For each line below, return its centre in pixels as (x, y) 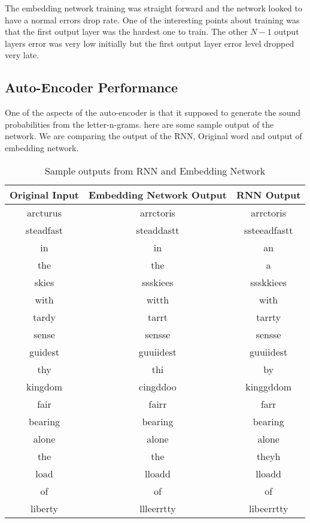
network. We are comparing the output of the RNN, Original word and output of (154, 136)
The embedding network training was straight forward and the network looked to (154, 8)
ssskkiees (269, 282)
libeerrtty (268, 508)
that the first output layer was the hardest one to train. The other (126, 31)
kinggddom (269, 386)
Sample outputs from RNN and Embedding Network (155, 170)
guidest (44, 351)
